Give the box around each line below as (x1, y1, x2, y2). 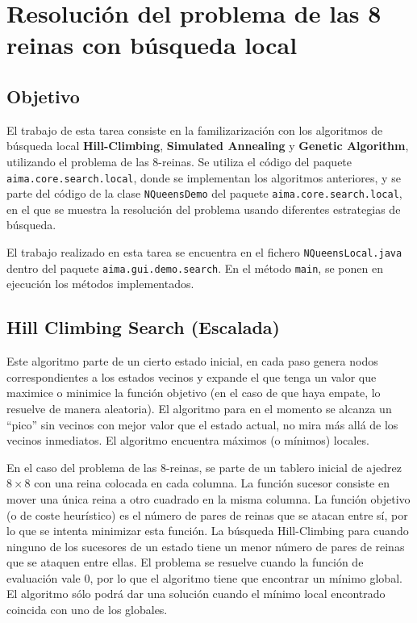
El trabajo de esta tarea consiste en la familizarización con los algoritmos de (6, 121, 383, 138)
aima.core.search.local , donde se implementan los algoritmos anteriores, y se (6, 169, 401, 186)
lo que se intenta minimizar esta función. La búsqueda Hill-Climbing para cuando (6, 522, 409, 539)
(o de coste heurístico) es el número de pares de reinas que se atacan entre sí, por (6, 506, 408, 523)
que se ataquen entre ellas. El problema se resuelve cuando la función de (6, 554, 364, 571)
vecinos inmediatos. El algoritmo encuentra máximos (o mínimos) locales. (6, 432, 369, 449)
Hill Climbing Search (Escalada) (6, 315, 280, 340)
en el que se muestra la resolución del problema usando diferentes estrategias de (6, 200, 401, 217)
